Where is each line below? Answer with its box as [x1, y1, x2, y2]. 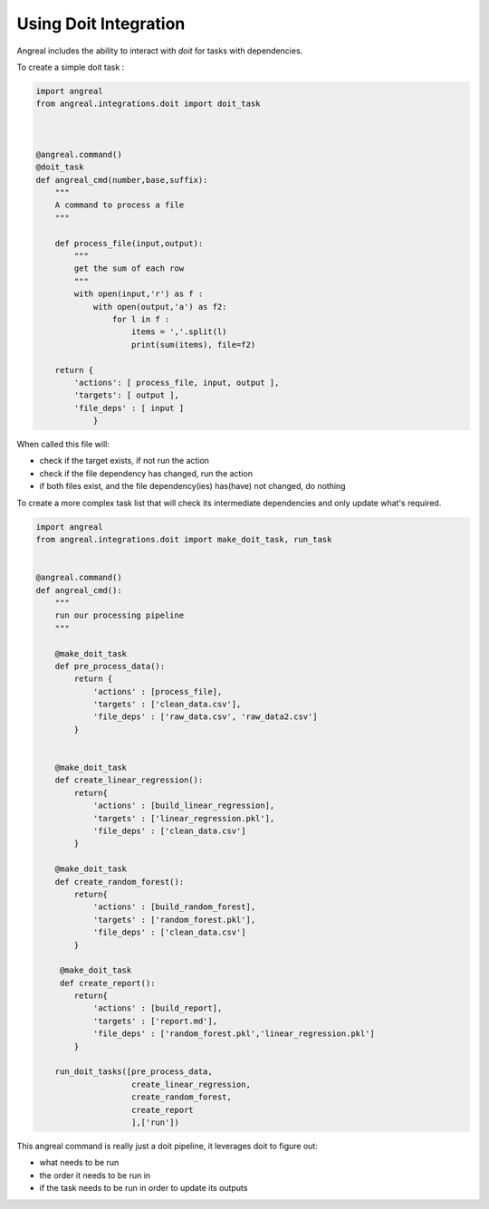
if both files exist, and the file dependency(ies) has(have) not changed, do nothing [39, 481, 346, 492]
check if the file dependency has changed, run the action [39, 467, 254, 479]
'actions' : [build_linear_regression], [92, 801, 275, 811]
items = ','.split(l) [131, 327, 227, 337]
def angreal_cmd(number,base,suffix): [35, 175, 208, 185]
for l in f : [111, 313, 170, 324]
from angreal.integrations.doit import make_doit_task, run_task [35, 534, 332, 544]
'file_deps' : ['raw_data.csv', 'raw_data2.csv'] [92, 712, 318, 722]
